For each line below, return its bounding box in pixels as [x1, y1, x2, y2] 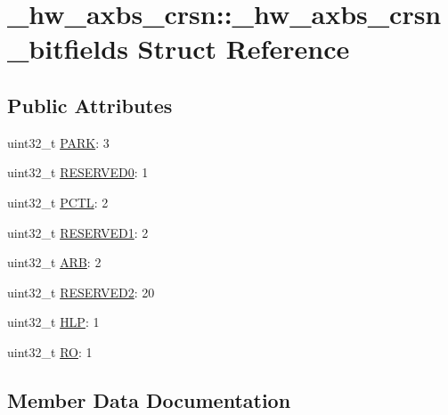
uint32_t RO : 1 [7, 342, 93, 361]
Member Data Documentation [7, 386, 291, 413]
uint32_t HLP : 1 [7, 313, 100, 331]
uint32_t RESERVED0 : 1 [7, 163, 149, 182]
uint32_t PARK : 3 [7, 133, 110, 151]
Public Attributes [7, 91, 173, 118]
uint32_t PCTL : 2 [7, 192, 109, 211]
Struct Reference [137, 30, 350, 67]
